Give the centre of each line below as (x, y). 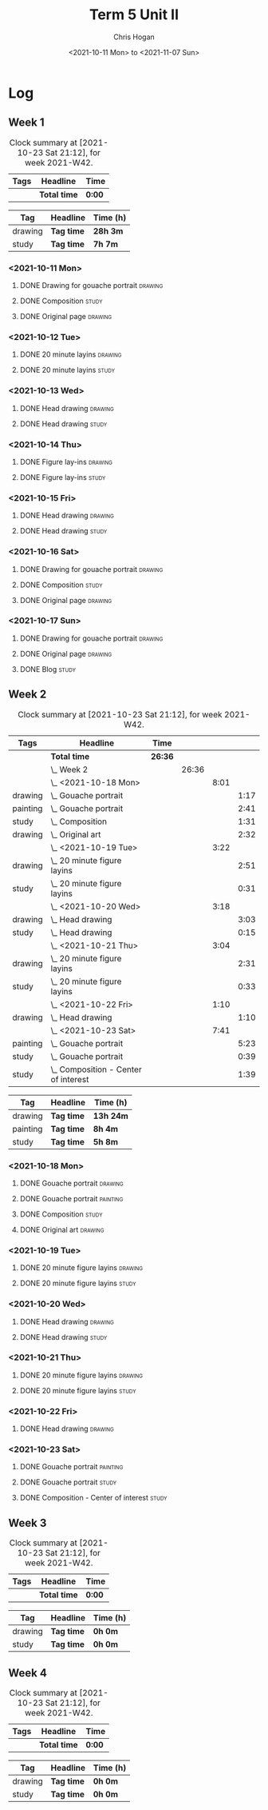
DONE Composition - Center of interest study (93, 1498)
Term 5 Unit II (134, 15)
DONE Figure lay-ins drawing (66, 461)
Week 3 (28, 1522)
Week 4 (28, 1673)
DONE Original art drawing (62, 1229)
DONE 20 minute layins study (67, 370)
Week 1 (26, 123)
